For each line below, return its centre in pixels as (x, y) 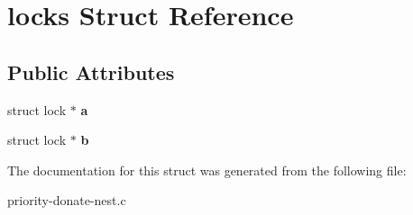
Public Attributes (91, 72)
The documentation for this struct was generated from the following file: (207, 170)
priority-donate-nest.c (67, 200)
